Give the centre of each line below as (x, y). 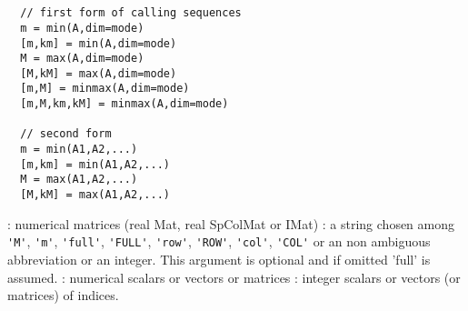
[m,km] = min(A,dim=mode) (99, 43)
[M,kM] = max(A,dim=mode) (99, 73)
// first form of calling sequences (131, 13)
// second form (66, 134)
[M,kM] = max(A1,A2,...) (95, 195)
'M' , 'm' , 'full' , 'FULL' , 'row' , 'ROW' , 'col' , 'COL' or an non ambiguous (219, 241)
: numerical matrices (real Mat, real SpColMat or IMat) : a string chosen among (231, 223)
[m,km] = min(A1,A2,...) (95, 164)
